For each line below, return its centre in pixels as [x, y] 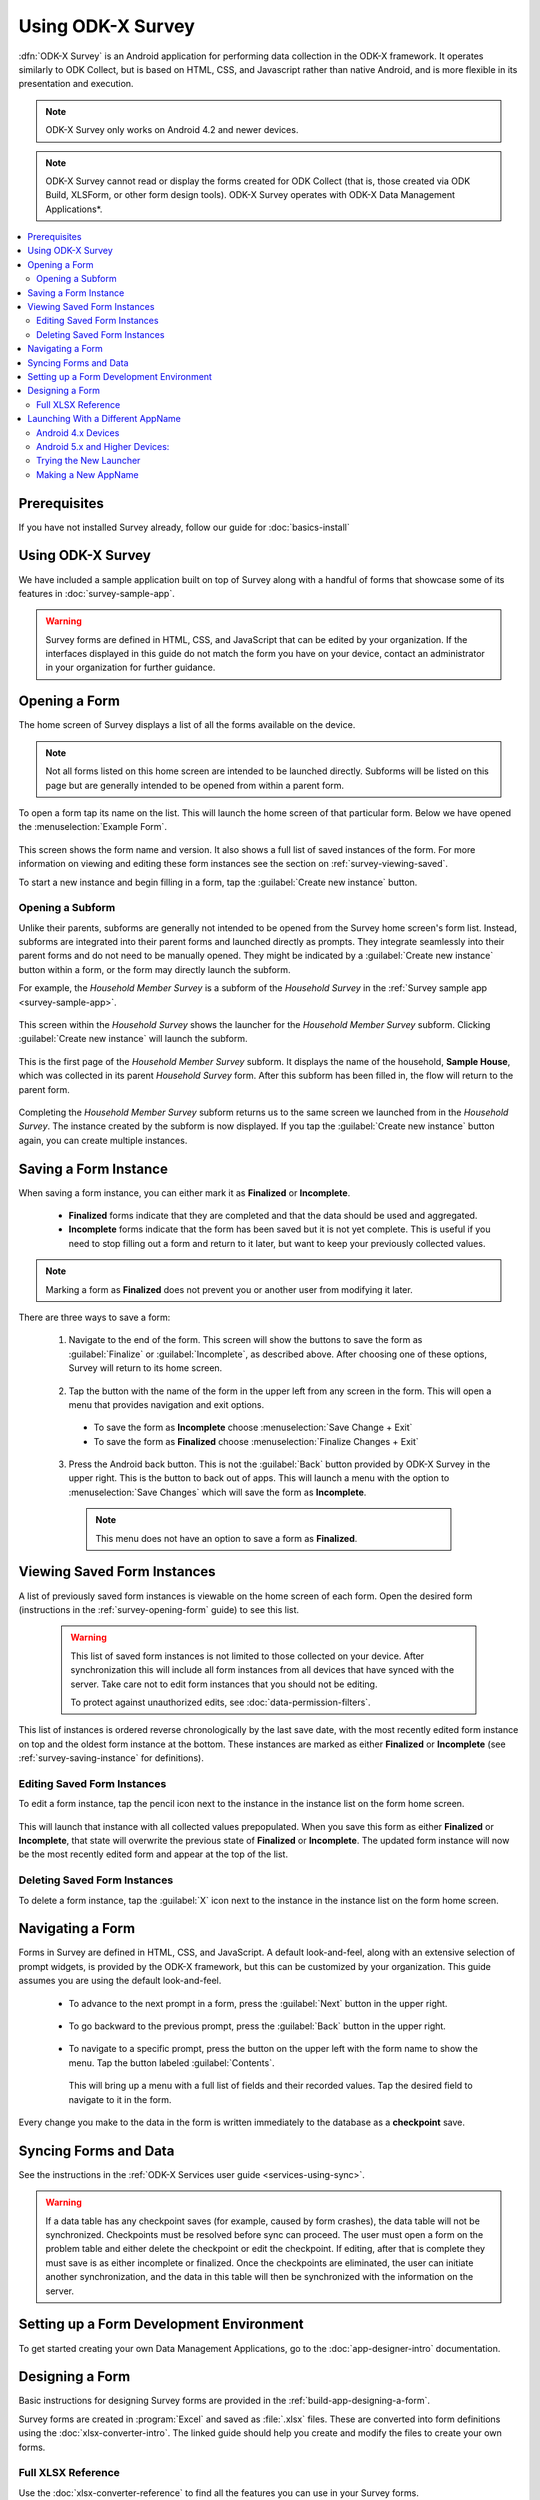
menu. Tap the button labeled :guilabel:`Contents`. [171, 2062]
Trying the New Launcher [88, 461]
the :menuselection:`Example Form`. [92, 827]
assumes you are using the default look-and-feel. [120, 1981]
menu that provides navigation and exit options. [166, 1404]
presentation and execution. [76, 84]
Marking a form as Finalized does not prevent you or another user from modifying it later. [229, 1289]
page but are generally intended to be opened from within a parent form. [195, 785]
